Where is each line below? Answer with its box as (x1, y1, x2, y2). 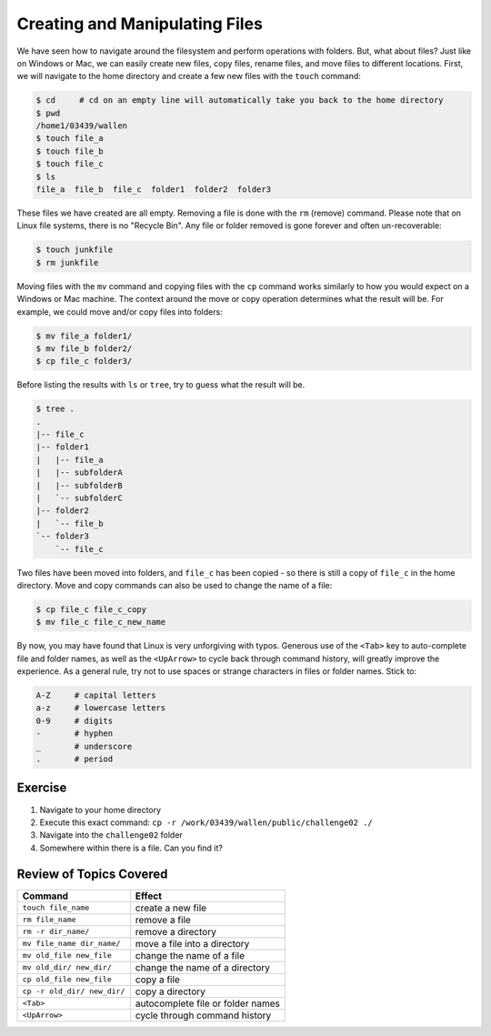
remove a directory (135, 925, 217, 938)
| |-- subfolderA (35, 468, 123, 478)
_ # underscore (35, 741, 133, 751)
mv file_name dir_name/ (22, 939, 121, 949)
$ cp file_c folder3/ (35, 356, 133, 367)
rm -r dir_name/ (22, 927, 90, 937)
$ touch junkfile (35, 245, 114, 255)
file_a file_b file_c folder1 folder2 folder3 (35, 185, 272, 195)
